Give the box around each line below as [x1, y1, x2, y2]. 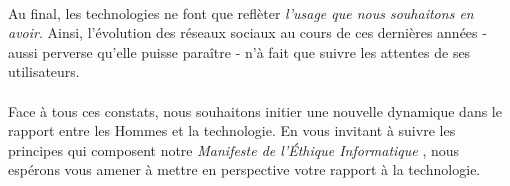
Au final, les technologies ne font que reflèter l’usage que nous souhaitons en [8, 2, 474, 23]
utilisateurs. [8, 61, 80, 82]
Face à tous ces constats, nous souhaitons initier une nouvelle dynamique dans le [8, 100, 502, 121]
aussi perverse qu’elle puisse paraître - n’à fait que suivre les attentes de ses [8, 41, 471, 62]
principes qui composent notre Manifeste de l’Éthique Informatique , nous [8, 139, 460, 160]
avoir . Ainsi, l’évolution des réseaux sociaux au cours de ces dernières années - [8, 22, 487, 43]
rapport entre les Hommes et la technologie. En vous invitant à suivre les [8, 120, 456, 141]
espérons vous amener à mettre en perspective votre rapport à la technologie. [8, 159, 481, 180]
